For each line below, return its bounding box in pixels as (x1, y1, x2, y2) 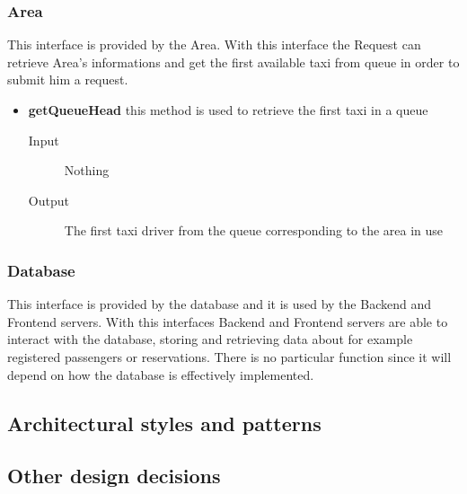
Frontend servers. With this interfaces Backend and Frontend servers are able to (7, 312, 448, 331)
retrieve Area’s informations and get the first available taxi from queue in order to (7, 52, 460, 71)
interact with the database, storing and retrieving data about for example (7, 330, 413, 348)
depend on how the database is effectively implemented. (7, 365, 314, 384)
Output (28, 190, 69, 209)
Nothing (64, 161, 110, 180)
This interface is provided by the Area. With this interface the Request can (7, 35, 421, 54)
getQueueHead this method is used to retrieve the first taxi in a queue (28, 101, 428, 119)
